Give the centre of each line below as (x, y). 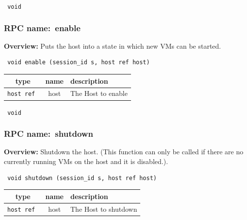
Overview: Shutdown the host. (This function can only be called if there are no (124, 152)
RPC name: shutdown (49, 134)
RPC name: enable (42, 27)
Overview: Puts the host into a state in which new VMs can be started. (113, 46)
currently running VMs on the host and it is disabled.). (86, 161)
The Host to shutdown (104, 209)
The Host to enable (99, 93)
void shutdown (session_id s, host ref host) (82, 178)
